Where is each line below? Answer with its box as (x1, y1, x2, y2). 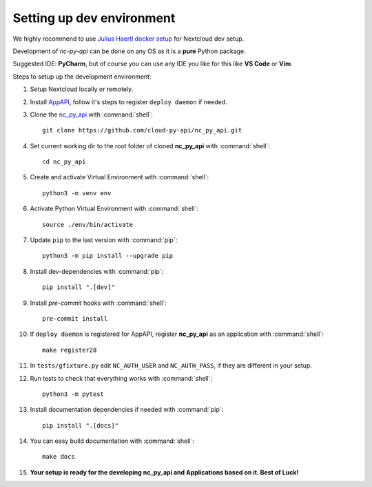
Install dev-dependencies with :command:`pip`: (30, 267, 164, 275)
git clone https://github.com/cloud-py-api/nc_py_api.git (42, 126, 242, 135)
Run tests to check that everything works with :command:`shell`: (30, 374, 213, 382)
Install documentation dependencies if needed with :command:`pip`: (30, 406, 224, 414)
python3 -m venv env (42, 189, 112, 197)
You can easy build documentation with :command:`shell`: (30, 437, 194, 445)
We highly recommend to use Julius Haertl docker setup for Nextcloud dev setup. (12, 34, 245, 43)
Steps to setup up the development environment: (12, 72, 152, 81)
